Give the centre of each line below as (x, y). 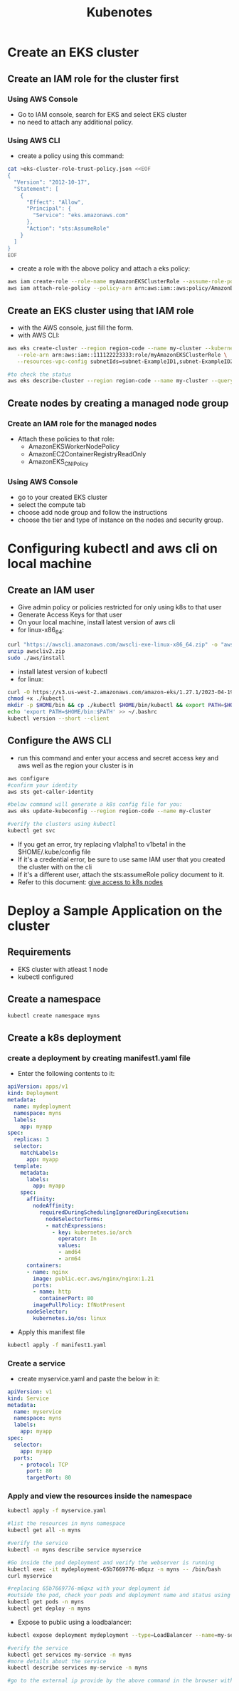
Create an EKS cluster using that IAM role (101, 310)
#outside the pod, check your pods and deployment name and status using (119, 1596)
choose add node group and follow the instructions (92, 513)
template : (28, 1166)
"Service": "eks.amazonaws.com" (81, 215)
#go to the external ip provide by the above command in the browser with (121, 1681)
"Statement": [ (36, 189)
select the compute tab (52, 505)
